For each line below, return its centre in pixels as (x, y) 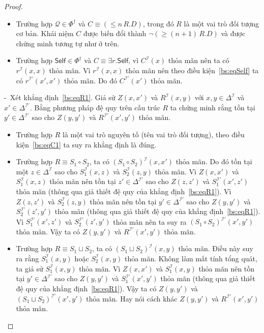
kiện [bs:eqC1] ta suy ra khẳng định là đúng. (86, 144)
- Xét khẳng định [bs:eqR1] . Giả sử (60, 97)
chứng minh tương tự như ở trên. (68, 43)
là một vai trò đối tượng (222, 23)
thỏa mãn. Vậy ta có (48, 231)
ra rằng (27, 258)
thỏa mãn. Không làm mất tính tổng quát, (191, 258)
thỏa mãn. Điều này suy (216, 248)
